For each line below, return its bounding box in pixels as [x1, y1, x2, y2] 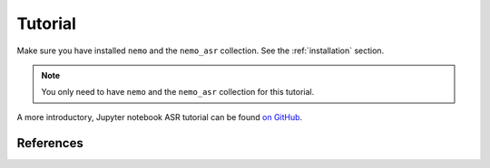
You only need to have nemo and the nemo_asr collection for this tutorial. [41, 87, 315, 98]
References [16, 135, 83, 151]
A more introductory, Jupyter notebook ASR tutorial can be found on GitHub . [16, 111, 303, 122]
